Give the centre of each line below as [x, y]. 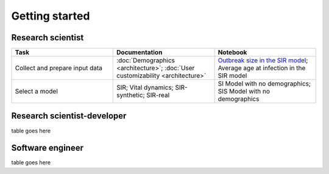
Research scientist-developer [69, 116]
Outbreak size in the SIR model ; [263, 60]
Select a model [36, 92]
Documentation [140, 53]
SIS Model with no [244, 92]
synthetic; [131, 95]
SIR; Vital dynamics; [145, 87]
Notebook [232, 53]
